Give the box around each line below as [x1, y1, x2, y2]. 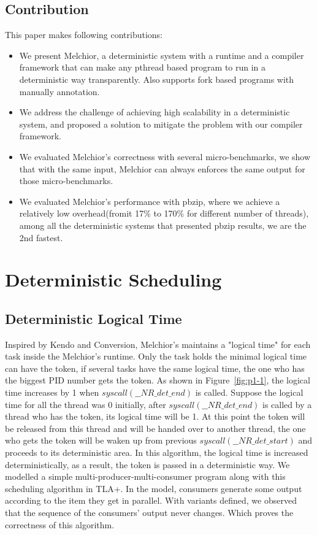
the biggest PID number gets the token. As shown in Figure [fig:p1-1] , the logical [5, 374, 310, 387]
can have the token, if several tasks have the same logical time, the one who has [5, 361, 305, 374]
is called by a [262, 398, 312, 410]
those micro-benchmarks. [19, 174, 113, 187]
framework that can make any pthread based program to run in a [19, 61, 266, 74]
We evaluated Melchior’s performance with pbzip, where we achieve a [19, 194, 280, 207]
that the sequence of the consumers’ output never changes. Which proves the [5, 506, 294, 518]
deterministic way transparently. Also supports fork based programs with [19, 72, 294, 85]
